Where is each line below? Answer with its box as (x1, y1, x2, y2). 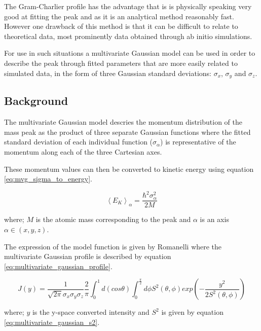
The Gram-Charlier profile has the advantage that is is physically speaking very (4, 1, 252, 11)
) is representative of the (160, 136, 236, 147)
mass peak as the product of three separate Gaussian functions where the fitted (4, 126, 251, 137)
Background (4, 93, 68, 108)
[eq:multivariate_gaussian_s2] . (4, 316, 100, 327)
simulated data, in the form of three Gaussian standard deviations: (4, 67, 211, 78)
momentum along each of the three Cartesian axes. (4, 146, 162, 157)
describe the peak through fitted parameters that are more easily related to (4, 57, 238, 68)
